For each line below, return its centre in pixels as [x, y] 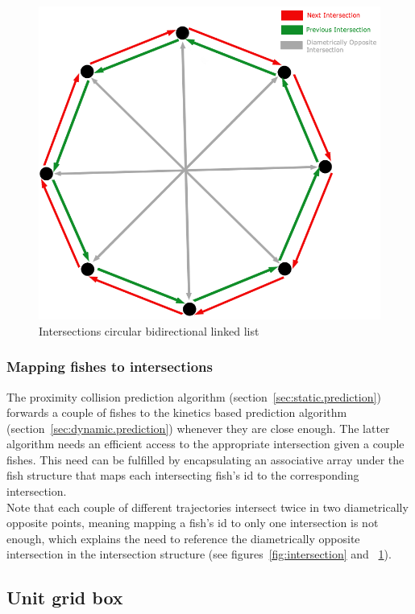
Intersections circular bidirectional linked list [149, 330]
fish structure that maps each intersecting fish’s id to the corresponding [183, 475]
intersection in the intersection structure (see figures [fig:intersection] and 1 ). [199, 554]
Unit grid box [65, 598]
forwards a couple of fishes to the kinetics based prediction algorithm [177, 412]
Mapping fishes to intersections [110, 367]
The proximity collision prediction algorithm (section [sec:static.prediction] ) [194, 396]
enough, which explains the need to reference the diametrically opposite [183, 538]
